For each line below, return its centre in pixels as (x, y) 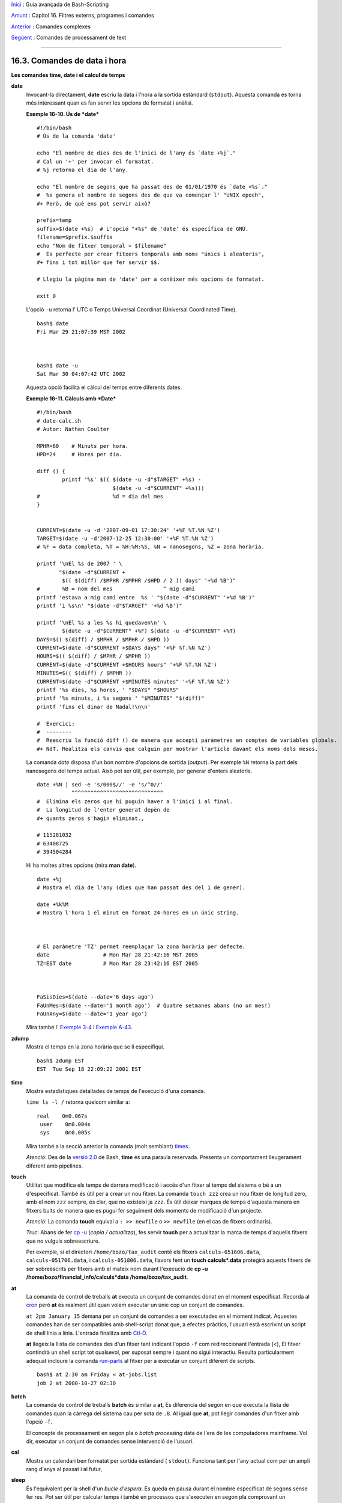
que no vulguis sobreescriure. (63, 1241)
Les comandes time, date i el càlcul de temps (68, 75)
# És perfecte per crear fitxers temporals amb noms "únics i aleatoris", (151, 254)
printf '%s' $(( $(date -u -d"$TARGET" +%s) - (132, 480)
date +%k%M (53, 905)
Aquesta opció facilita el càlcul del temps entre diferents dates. (104, 387)
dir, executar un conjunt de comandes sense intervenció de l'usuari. (110, 1441)
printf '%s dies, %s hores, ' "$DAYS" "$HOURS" (108, 690)
